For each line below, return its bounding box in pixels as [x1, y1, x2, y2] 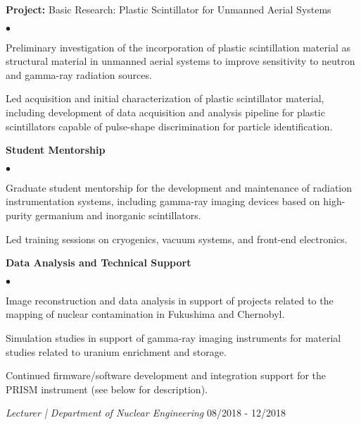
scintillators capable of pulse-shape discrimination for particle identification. [6, 118, 333, 133]
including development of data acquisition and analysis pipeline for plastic [6, 104, 325, 119]
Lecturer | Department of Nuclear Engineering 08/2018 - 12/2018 [6, 405, 286, 420]
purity [6, 207, 32, 222]
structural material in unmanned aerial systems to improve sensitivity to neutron [6, 54, 355, 68]
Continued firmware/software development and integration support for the [6, 368, 327, 383]
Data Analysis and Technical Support [6, 255, 191, 270]
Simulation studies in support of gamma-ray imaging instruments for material [6, 330, 341, 345]
